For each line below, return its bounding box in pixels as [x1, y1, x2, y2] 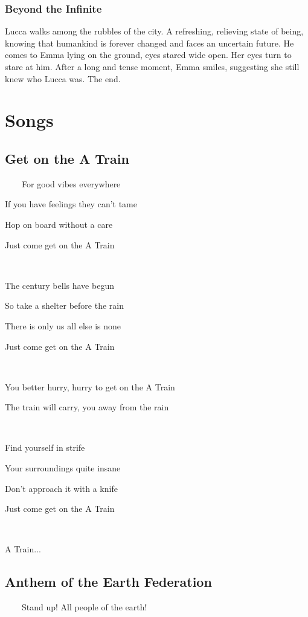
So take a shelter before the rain [5, 299, 124, 312]
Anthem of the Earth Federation [5, 572, 212, 591]
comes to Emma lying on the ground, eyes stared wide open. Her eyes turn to [5, 48, 292, 61]
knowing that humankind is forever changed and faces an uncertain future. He [5, 36, 294, 49]
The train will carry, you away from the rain [5, 401, 169, 413]
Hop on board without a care [5, 218, 113, 230]
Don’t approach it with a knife [5, 482, 118, 494]
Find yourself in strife [5, 441, 85, 454]
